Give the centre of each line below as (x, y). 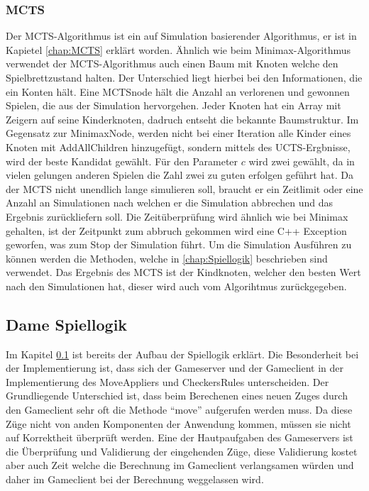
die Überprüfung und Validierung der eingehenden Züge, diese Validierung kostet (182, 451)
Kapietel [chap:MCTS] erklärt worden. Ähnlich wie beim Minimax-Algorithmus (178, 49)
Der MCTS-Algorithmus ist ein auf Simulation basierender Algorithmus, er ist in (181, 36)
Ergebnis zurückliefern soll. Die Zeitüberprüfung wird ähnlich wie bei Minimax (177, 216)
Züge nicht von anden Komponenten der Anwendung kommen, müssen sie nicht (178, 423)
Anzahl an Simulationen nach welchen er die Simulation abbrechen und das (170, 203)
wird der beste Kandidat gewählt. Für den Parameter (122, 161)
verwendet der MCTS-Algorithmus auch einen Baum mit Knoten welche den (172, 64)
